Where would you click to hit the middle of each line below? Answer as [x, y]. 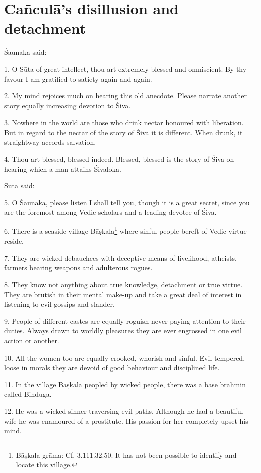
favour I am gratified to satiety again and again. [78, 79]
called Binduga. [28, 394]
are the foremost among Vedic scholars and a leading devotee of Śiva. [110, 212]
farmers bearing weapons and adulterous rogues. [78, 267]
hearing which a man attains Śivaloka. [63, 168]
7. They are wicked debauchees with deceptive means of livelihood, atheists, [120, 257]
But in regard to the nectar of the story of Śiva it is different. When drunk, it [123, 132]
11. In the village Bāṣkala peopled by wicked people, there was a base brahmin [125, 384]
